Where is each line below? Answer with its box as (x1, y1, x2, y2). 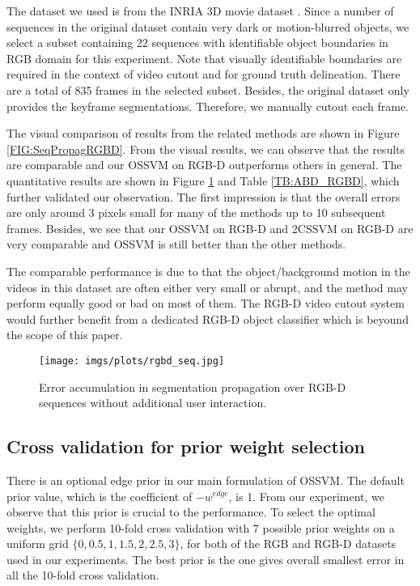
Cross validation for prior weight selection (6, 434, 365, 459)
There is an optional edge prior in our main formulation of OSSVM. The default (6, 471, 405, 488)
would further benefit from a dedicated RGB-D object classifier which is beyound (6, 310, 409, 327)
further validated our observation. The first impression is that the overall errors (6, 188, 401, 205)
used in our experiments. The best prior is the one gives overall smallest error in (6, 550, 405, 567)
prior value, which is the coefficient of (6, 487, 193, 504)
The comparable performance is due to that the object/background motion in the (6, 262, 410, 279)
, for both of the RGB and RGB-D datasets (180, 535, 397, 552)
